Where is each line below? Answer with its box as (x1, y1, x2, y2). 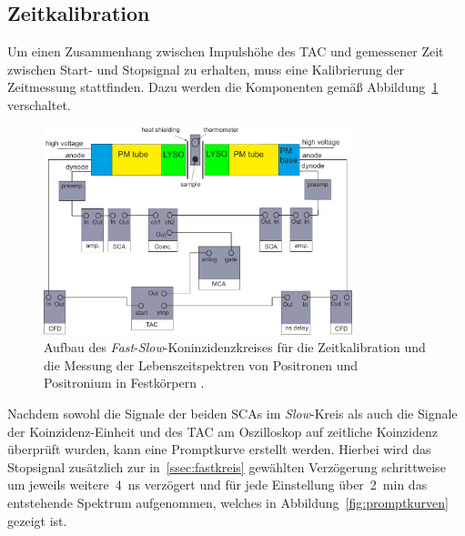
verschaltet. (7, 95, 71, 114)
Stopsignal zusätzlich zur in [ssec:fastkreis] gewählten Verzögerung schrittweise (7, 457, 446, 476)
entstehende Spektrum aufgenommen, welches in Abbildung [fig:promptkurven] (7, 493, 449, 511)
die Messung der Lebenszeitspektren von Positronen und (44, 355, 359, 374)
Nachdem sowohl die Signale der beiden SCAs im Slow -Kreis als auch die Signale (7, 404, 458, 423)
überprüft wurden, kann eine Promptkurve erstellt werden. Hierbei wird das (7, 440, 431, 459)
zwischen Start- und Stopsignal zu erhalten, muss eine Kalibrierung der (7, 59, 405, 78)
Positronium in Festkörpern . (44, 373, 205, 392)
